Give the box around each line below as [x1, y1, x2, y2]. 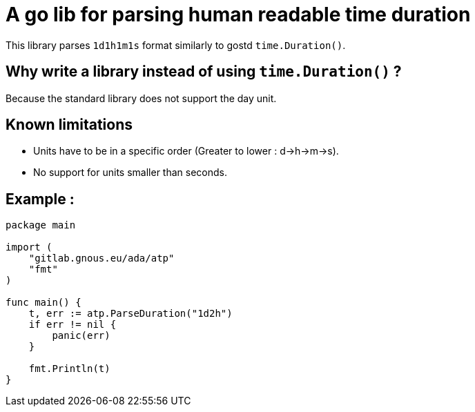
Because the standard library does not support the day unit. [6, 92, 277, 104]
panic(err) [52, 330, 110, 342]
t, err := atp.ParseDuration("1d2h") [28, 308, 233, 320]
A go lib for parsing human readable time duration [6, 3, 471, 26]
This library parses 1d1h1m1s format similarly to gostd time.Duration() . [6, 39, 346, 51]
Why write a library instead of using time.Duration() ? [6, 63, 402, 81]
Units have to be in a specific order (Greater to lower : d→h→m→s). [33, 145, 339, 157]
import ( [6, 242, 52, 253]
